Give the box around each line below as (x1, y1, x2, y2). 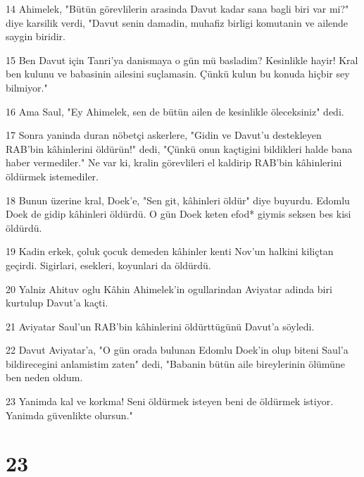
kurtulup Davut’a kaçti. (6, 295, 108, 310)
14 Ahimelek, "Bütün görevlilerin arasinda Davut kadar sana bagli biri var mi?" (6, 1, 349, 16)
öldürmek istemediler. (6, 168, 99, 183)
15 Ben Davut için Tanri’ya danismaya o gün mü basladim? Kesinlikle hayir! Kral (6, 52, 358, 67)
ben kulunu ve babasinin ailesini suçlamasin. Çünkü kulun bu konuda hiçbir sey (6, 66, 350, 81)
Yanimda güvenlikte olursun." (6, 407, 133, 422)
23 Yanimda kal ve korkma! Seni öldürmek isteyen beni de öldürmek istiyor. (6, 394, 334, 409)
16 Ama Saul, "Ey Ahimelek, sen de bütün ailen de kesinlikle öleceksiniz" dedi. (6, 104, 344, 118)
